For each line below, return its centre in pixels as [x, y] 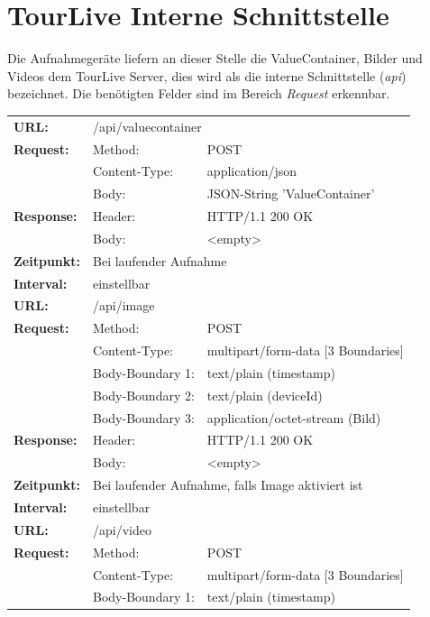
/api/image [124, 305]
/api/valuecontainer [147, 126]
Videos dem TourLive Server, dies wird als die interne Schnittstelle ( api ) [207, 75]
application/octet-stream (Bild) [294, 417]
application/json [252, 171]
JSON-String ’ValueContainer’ [291, 193]
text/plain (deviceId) [265, 395]
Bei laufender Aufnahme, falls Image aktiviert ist [228, 485]
